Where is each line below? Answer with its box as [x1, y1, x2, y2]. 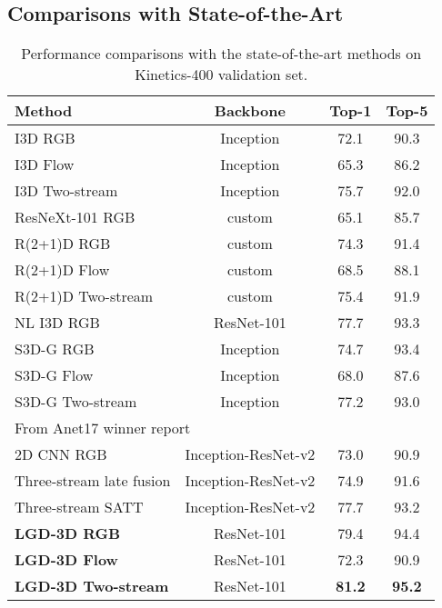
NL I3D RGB [15, 312, 100, 334]
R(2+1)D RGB [15, 233, 111, 254]
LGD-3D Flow [15, 549, 118, 571]
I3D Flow [15, 154, 75, 175]
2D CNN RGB [15, 444, 107, 465]
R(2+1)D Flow [15, 259, 110, 281]
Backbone [214, 100, 286, 122]
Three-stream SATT [15, 496, 144, 518]
